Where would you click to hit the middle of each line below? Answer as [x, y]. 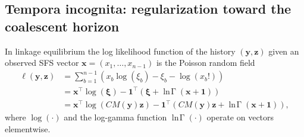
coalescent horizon [62, 26]
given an [284, 51]
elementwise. [28, 128]
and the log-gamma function [115, 117]
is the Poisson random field [206, 63]
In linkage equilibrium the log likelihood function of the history [120, 51]
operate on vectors [240, 117]
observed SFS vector [42, 63]
